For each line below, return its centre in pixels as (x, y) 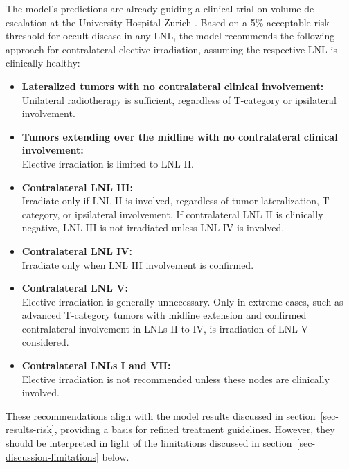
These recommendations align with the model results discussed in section (161, 415)
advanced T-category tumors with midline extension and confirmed (164, 315)
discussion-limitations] (52, 456)
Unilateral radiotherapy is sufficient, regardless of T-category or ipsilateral (179, 99)
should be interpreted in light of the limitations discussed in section (149, 443)
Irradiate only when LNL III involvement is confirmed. (138, 264)
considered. (45, 342)
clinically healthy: (43, 63)
